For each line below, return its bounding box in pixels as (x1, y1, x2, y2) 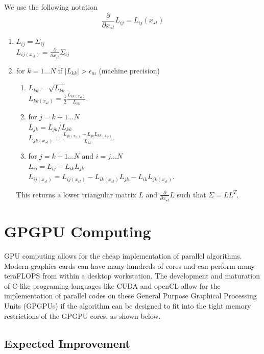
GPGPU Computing (4, 221, 151, 242)
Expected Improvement (4, 335, 130, 351)
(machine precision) (99, 65, 160, 75)
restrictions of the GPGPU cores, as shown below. (4, 310, 161, 321)
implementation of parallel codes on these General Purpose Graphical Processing (4, 290, 257, 301)
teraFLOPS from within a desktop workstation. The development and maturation (4, 270, 260, 281)
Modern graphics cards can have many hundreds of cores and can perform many (4, 260, 255, 271)
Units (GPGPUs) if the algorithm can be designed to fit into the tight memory (4, 300, 251, 311)
